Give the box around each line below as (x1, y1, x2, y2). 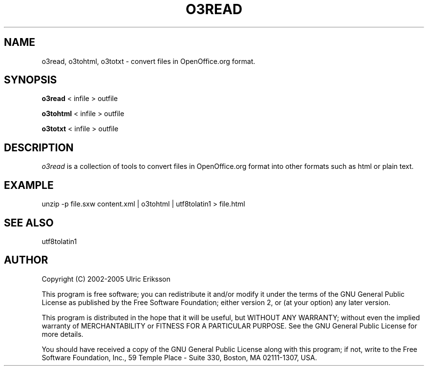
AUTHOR (4, 254, 48, 267)
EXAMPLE (4, 179, 54, 191)
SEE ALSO (4, 216, 54, 229)
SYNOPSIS (4, 74, 57, 86)
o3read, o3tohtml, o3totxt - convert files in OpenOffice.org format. (42, 57, 256, 65)
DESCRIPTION (4, 141, 74, 154)
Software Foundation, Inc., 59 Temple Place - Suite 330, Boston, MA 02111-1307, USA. (42, 353, 317, 362)
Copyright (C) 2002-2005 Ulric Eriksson (42, 274, 171, 283)
